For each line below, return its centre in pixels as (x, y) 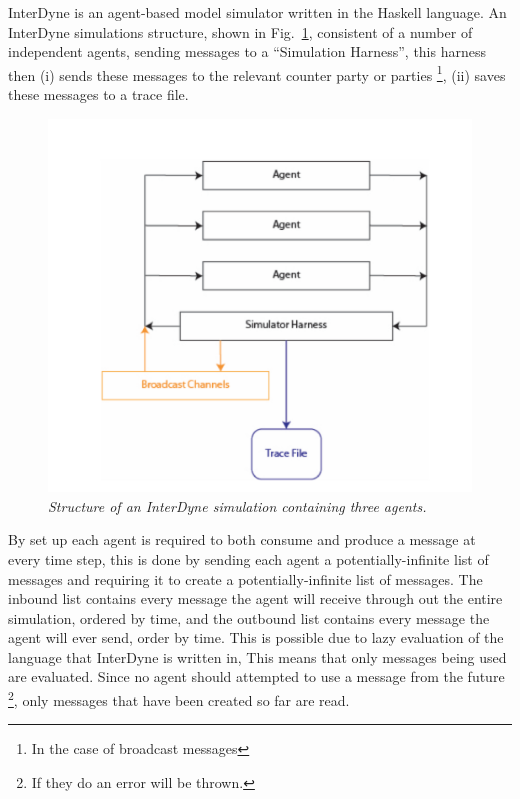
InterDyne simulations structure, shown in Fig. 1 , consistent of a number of (240, 31)
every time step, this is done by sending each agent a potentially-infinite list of (248, 558)
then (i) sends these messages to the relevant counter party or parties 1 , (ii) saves (257, 73)
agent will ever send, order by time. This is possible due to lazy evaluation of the (256, 637)
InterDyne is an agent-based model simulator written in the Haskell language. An (257, 12)
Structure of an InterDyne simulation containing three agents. (237, 505)
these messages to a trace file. (98, 94)
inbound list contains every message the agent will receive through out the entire (255, 598)
